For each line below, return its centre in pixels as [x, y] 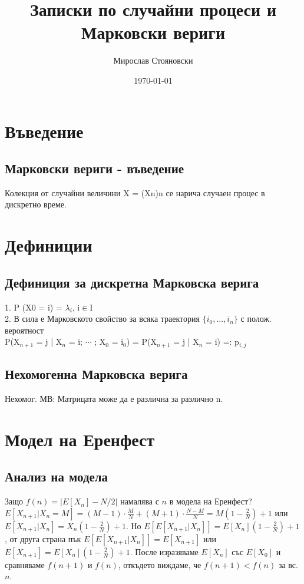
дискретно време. [36, 204]
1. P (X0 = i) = [34, 307]
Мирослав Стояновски [153, 60]
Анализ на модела [57, 476]
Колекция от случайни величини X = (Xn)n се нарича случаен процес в [135, 192]
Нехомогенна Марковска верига [96, 374]
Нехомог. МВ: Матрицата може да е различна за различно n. [114, 399]
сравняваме [25, 564]
